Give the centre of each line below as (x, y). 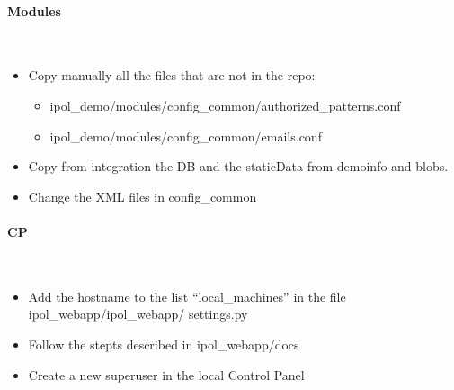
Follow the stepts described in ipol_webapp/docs (164, 344)
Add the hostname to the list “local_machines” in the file (187, 296)
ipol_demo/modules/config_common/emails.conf (186, 136)
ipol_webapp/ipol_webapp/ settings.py (138, 314)
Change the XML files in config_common (142, 196)
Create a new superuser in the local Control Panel (166, 374)
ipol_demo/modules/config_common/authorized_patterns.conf (225, 105)
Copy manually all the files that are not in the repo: (172, 75)
